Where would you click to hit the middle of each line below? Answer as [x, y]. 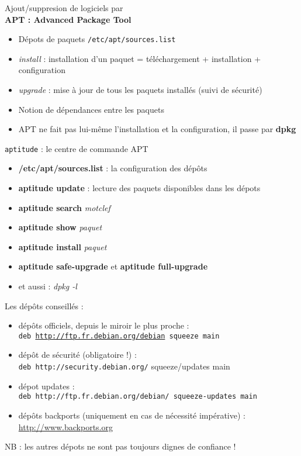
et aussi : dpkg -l [48, 286]
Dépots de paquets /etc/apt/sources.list [97, 39]
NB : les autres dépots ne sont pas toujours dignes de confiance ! [120, 446]
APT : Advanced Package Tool [68, 19]
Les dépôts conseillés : [44, 305]
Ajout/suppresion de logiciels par [64, 8]
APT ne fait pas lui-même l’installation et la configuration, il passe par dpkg [157, 129]
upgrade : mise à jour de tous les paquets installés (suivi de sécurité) [140, 90]
